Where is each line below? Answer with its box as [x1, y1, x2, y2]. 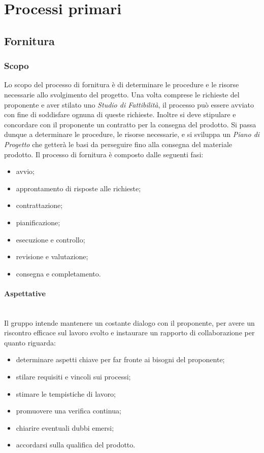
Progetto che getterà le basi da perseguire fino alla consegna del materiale [4, 138, 233, 149]
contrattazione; [16, 200, 63, 211]
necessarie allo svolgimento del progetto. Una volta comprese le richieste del [4, 89, 240, 99]
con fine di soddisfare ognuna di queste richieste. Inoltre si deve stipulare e [4, 109, 236, 120]
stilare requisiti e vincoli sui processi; [16, 371, 131, 382]
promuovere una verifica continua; [16, 405, 121, 416]
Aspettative [4, 288, 46, 298]
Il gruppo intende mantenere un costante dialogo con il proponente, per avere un [4, 317, 255, 328]
